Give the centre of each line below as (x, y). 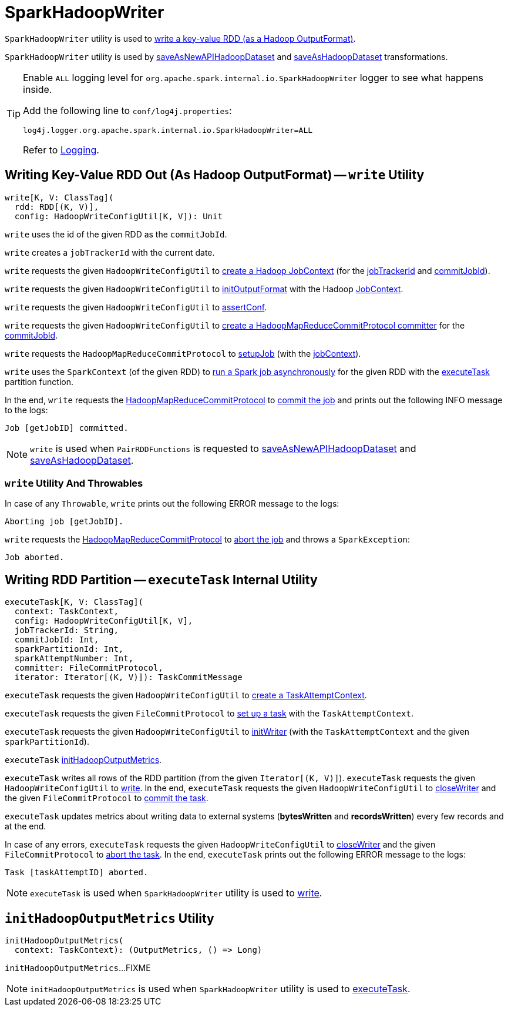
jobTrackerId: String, (66, 630)
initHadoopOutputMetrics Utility (110, 918)
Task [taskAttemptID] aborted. (77, 873)
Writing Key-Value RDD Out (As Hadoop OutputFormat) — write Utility (215, 175)
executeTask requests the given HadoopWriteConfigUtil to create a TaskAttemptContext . (186, 695)
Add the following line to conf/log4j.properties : (127, 110)
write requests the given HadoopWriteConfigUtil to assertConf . (136, 307)
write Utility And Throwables (74, 483)
